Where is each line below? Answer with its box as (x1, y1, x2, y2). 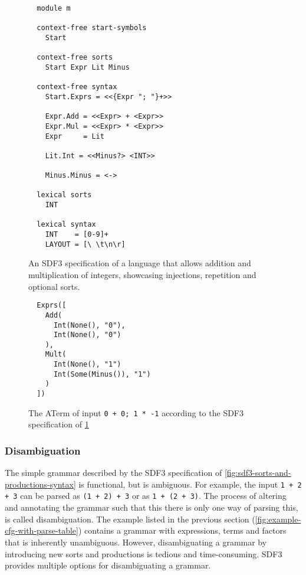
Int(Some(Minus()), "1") (53, 370, 151, 378)
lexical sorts (37, 191, 92, 200)
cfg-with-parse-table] (5, 524, 78, 537)
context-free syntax (37, 83, 117, 92)
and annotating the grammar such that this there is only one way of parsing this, (5, 501, 298, 514)
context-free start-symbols (37, 24, 147, 32)
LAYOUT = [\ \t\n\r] (45, 240, 126, 249)
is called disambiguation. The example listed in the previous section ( (5, 512, 255, 525)
